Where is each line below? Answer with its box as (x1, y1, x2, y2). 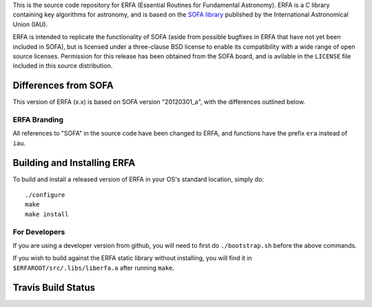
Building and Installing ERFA (12, 157, 136, 169)
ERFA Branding (12, 115, 64, 125)
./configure (25, 191, 65, 199)
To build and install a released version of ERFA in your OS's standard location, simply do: (12, 175, 265, 183)
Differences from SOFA (12, 80, 114, 92)
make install (25, 210, 69, 218)
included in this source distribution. (12, 62, 113, 70)
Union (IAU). (12, 20, 48, 28)
